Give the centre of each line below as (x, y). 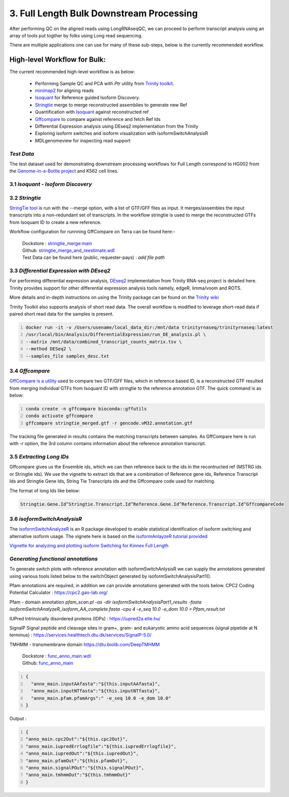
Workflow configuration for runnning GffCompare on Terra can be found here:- (92, 232)
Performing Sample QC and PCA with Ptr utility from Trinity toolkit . (105, 83)
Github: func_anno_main (48, 663)
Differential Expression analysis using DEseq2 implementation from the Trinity (117, 126)
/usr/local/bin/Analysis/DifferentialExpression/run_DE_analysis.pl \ (116, 335)
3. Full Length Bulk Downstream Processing (104, 13)
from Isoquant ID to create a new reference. (55, 222)
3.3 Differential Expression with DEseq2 (60, 271)
